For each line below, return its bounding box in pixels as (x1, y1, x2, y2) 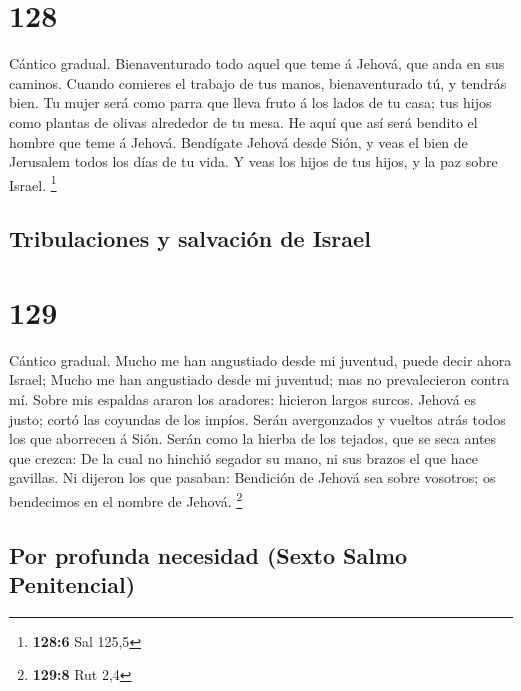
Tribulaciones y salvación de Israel (9, 223, 371, 254)
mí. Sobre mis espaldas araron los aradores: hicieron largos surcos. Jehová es (9, 389, 477, 410)
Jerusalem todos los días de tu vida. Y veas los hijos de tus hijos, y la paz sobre (9, 151, 498, 172)
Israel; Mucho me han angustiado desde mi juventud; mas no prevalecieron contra (9, 369, 510, 390)
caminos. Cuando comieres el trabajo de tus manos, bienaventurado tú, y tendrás (9, 72, 507, 93)
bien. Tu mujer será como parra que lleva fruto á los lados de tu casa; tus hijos (9, 92, 492, 113)
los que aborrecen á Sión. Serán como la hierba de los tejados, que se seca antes (9, 428, 497, 449)
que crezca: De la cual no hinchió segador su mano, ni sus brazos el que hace (9, 447, 478, 468)
